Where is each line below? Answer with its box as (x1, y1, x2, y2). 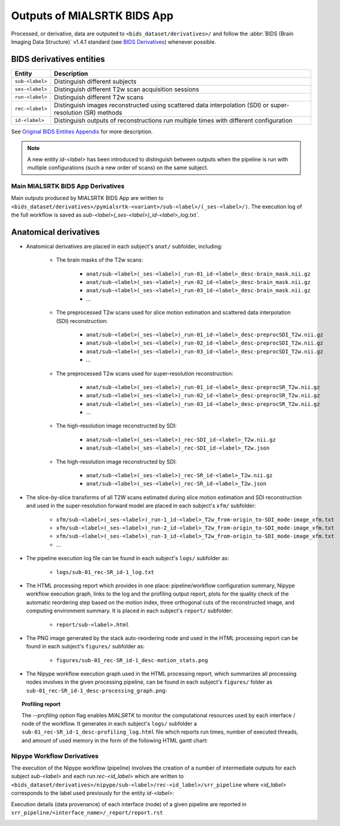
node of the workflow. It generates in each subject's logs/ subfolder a (22, 720, 197, 728)
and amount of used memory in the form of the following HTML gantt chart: (22, 737, 208, 744)
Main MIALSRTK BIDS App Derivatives (11, 182, 125, 190)
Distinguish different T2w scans (54, 93, 144, 101)
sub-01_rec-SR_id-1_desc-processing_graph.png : (26, 687, 167, 694)
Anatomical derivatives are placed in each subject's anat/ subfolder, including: (26, 243, 223, 250)
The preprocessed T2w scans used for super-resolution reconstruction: (56, 370, 234, 377)
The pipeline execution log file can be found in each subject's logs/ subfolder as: (26, 555, 229, 562)
